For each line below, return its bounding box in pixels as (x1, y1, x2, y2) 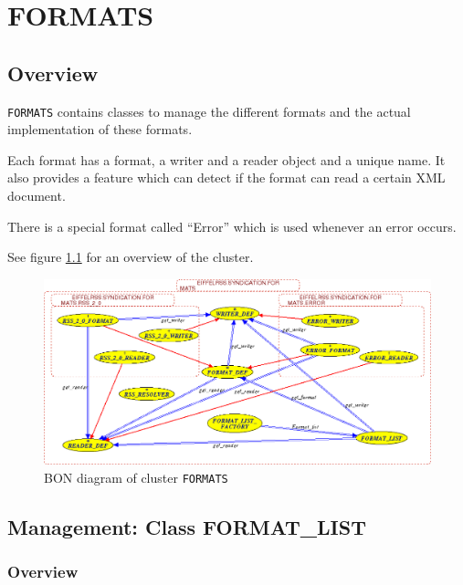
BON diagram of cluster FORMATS (44, 467, 228, 486)
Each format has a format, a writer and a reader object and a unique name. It (7, 150, 446, 169)
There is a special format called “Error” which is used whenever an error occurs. (7, 216, 457, 235)
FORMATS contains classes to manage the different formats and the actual (7, 101, 411, 120)
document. (7, 186, 66, 205)
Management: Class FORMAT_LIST (7, 512, 366, 540)
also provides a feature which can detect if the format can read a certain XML (7, 168, 446, 187)
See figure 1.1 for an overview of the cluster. (7, 247, 254, 266)
